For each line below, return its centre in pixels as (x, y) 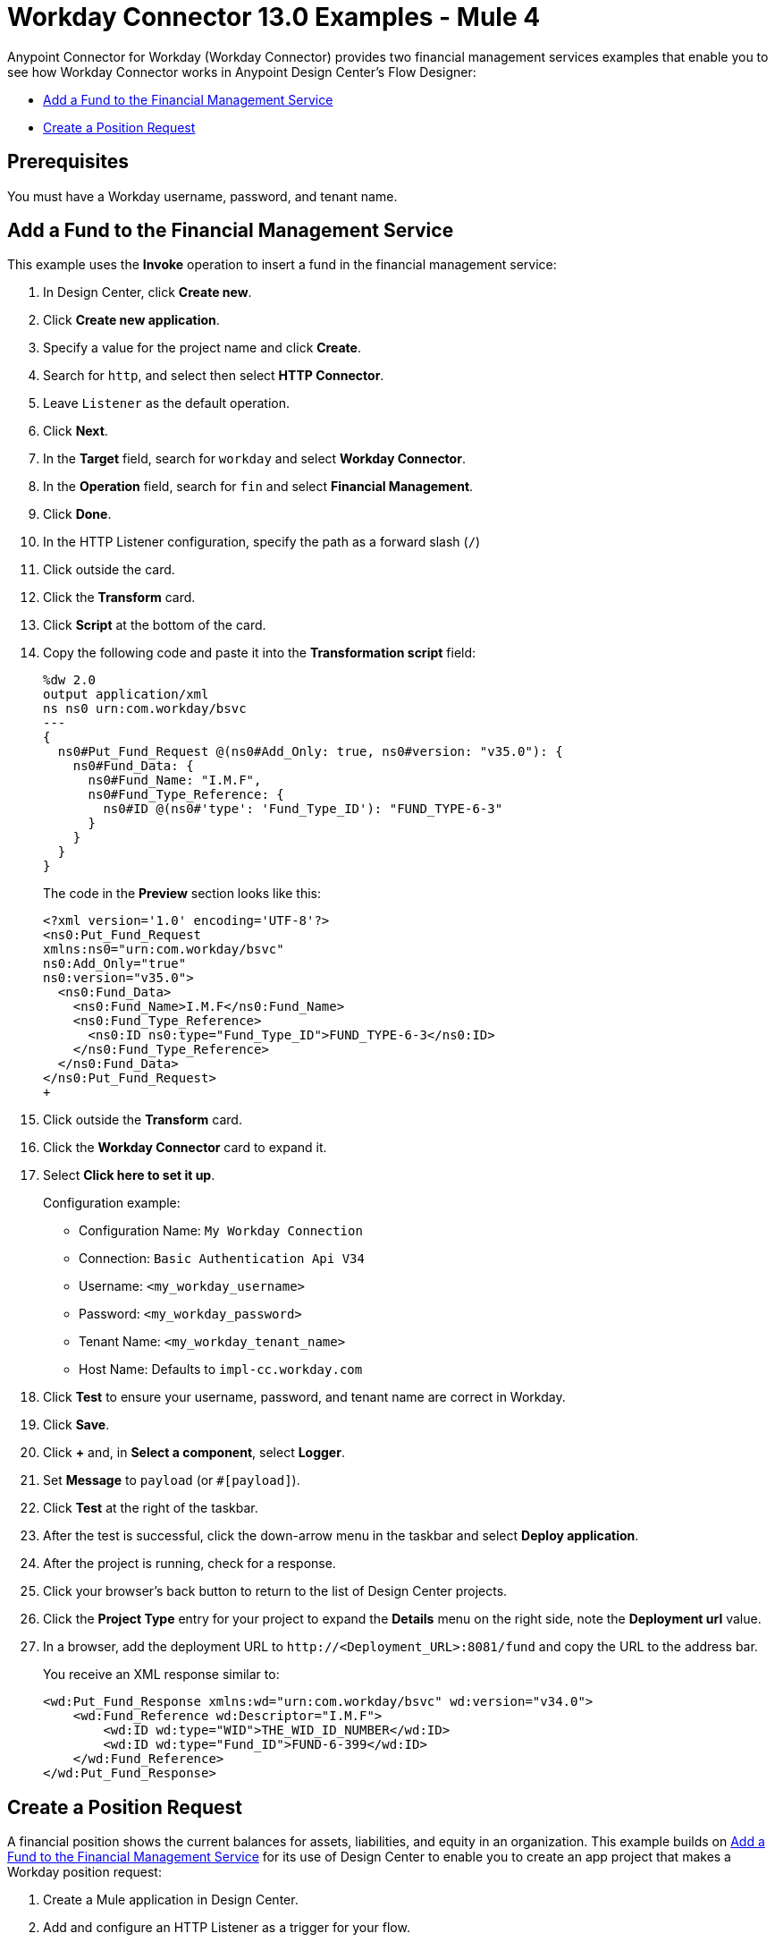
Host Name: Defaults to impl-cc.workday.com (221, 1370)
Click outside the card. (109, 570)
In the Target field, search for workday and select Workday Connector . (254, 459)
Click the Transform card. (119, 598)
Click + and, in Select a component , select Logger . (194, 1453)
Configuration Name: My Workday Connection (221, 1231)
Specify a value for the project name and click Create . (202, 348)
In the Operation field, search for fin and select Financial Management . (258, 487)
